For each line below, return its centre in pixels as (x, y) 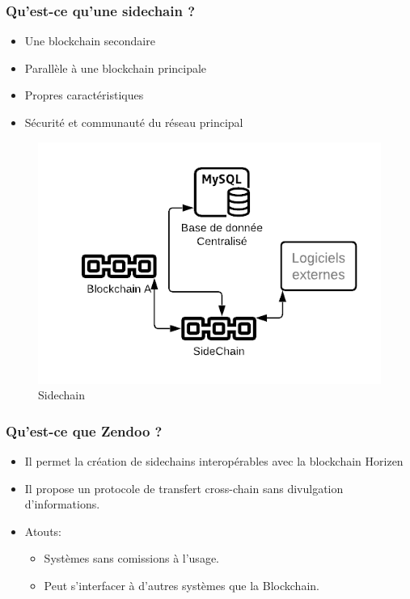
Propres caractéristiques (84, 95)
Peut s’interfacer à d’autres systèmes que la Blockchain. (182, 586)
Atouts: (43, 531)
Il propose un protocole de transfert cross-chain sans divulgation (184, 488)
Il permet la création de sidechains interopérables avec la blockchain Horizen (214, 461)
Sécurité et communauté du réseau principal (134, 122)
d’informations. (62, 504)
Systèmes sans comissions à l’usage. (131, 558)
